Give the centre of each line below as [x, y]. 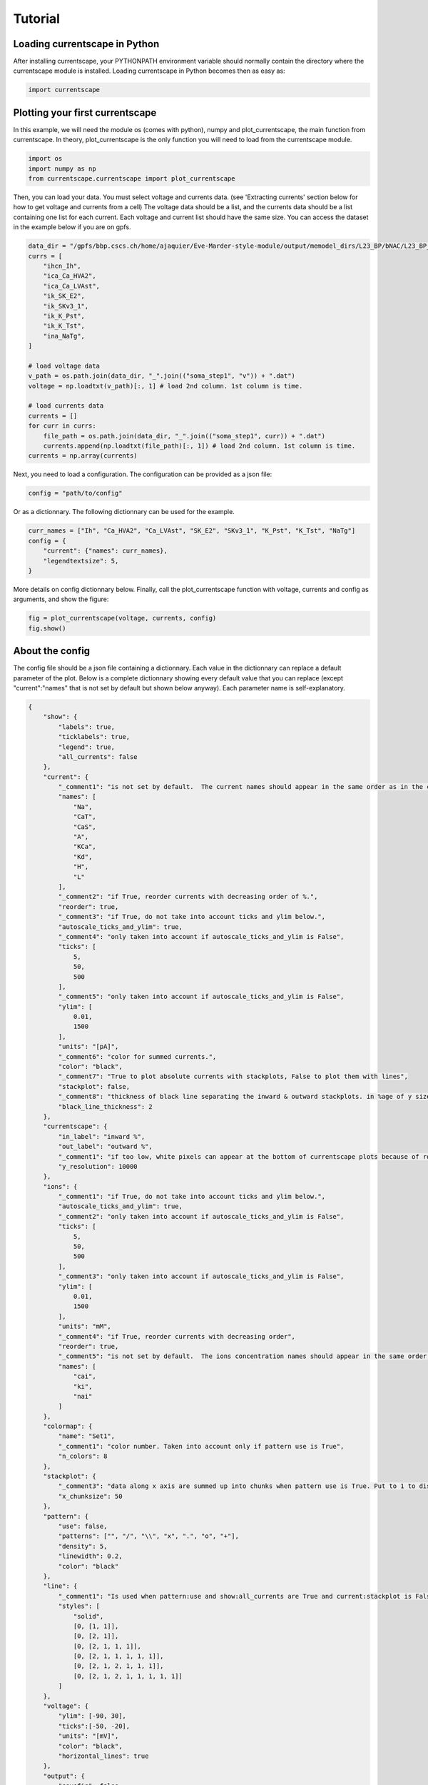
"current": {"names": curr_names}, [105, 551]
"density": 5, [83, 1546]
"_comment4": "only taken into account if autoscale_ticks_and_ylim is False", [201, 936]
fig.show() [47, 628]
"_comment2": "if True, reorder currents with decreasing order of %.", [188, 897]
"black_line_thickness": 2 [105, 1106]
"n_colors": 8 [83, 1456]
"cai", [85, 1377]
